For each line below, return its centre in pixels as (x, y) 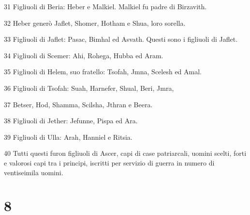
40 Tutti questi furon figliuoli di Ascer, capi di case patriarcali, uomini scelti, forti (125, 153)
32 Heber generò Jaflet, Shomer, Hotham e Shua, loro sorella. (95, 23)
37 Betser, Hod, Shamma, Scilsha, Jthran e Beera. (78, 104)
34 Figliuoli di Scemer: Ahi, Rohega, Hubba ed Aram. (84, 55)
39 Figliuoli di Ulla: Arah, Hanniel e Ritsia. (68, 137)
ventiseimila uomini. (34, 172)
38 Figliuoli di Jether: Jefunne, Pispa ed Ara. (71, 121)
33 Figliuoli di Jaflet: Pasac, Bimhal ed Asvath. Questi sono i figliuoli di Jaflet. (121, 39)
